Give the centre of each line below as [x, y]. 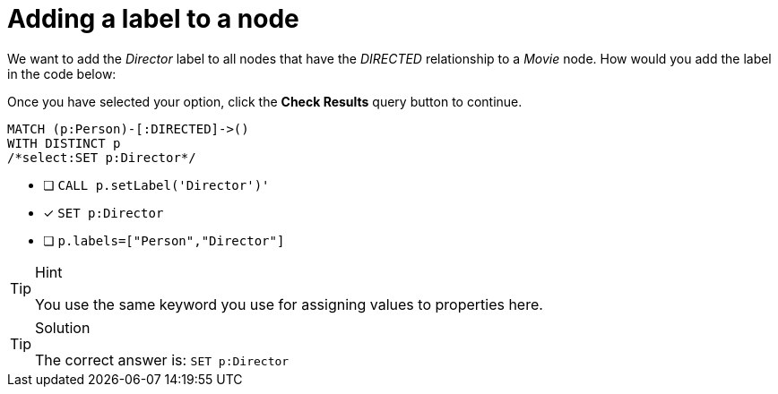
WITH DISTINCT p [64, 143]
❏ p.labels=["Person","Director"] [164, 240]
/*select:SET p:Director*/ [102, 157]
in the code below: [62, 73]
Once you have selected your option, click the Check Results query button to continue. [265, 101]
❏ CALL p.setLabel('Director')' [156, 184]
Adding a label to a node [153, 19]
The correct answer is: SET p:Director [162, 360]
